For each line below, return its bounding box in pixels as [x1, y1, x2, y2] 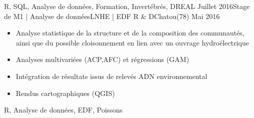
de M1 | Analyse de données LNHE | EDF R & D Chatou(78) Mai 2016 [4, 10, 220, 21]
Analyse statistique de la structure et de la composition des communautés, [16, 27, 244, 38]
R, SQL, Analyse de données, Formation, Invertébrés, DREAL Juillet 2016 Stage [4, 1, 250, 11]
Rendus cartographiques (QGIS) [16, 87, 115, 98]
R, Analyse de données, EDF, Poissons [4, 104, 123, 115]
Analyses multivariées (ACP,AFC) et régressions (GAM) [16, 54, 189, 64]
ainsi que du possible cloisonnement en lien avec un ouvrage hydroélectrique [16, 37, 249, 47]
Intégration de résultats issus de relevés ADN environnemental [16, 70, 207, 81]
